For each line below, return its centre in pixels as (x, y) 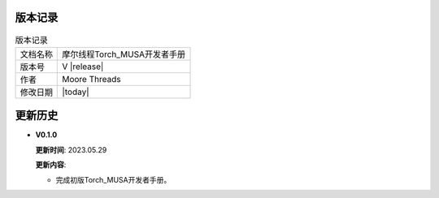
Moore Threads (91, 79)
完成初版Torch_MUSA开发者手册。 (113, 179)
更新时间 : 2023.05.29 (71, 149)
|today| (76, 92)
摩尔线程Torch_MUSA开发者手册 (124, 54)
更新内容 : (51, 165)
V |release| (83, 67)
